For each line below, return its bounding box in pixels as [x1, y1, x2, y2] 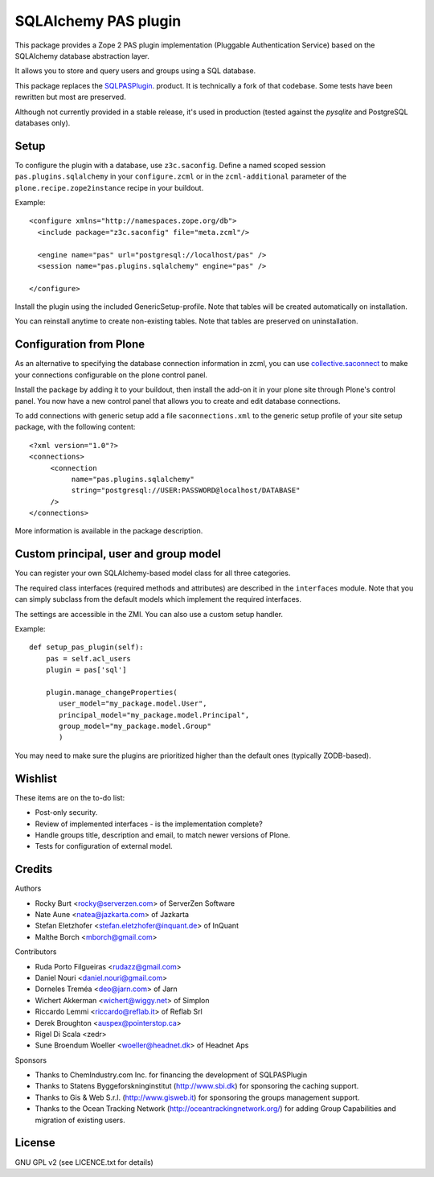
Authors [14, 883, 42, 893]
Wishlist [14, 772, 58, 785]
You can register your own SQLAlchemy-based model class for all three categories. [14, 568, 291, 578]
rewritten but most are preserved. [14, 93, 126, 102]
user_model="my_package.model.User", [59, 699, 208, 708]
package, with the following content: [14, 422, 136, 432]
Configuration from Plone [14, 338, 145, 352]
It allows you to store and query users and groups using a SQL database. [14, 66, 256, 76]
